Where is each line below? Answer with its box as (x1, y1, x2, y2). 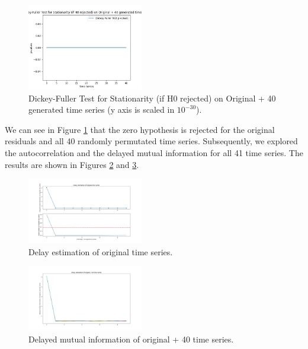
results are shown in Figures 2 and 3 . (5, 158, 139, 170)
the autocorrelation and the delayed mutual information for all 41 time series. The (5, 147, 303, 159)
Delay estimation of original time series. (28, 245, 173, 258)
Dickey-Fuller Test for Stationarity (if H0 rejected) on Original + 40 (28, 91, 276, 104)
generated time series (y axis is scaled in (28, 103, 175, 116)
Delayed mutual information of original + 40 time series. (28, 333, 234, 345)
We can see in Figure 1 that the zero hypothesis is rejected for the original (5, 123, 275, 135)
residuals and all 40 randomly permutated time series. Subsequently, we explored (5, 135, 298, 147)
